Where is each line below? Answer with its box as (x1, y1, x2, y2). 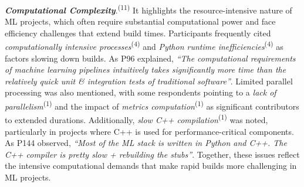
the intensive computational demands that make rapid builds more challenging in (5, 159, 297, 172)
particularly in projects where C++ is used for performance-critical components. (5, 125, 294, 137)
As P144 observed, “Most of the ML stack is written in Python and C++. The (5, 137, 287, 149)
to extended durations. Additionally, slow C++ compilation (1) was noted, (5, 112, 268, 125)
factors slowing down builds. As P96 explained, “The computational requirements (5, 52, 296, 64)
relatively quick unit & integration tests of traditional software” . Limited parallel (5, 74, 293, 87)
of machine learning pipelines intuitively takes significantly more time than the (5, 63, 286, 76)
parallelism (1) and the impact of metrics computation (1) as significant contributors (5, 98, 299, 112)
